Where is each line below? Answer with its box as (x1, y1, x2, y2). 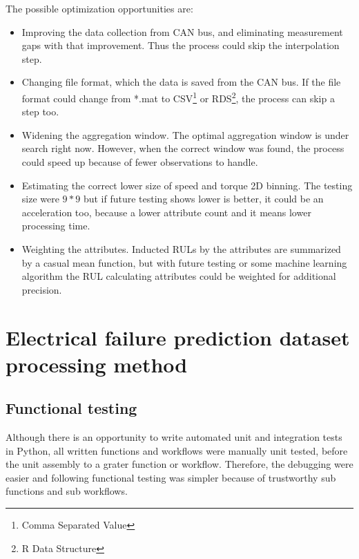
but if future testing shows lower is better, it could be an (83, 191, 324, 206)
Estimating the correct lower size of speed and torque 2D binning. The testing (21, 178, 353, 192)
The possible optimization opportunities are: (6, 1, 193, 15)
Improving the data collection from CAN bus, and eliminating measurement (21, 24, 343, 39)
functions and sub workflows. (6, 484, 128, 498)
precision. (21, 282, 62, 296)
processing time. (21, 218, 90, 233)
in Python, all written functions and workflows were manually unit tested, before (6, 443, 348, 457)
